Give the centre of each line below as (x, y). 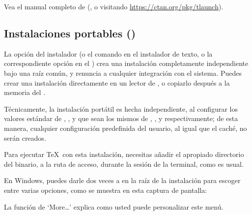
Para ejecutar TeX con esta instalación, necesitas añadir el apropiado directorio (124, 154)
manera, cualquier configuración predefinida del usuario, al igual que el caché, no (126, 128)
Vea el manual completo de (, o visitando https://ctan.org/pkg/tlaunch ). (114, 6)
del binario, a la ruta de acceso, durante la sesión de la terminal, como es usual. (124, 164)
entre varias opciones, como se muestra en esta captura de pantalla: (106, 190)
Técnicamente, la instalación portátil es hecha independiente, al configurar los (121, 108)
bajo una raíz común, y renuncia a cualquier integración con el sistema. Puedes (123, 73)
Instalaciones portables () (70, 33)
